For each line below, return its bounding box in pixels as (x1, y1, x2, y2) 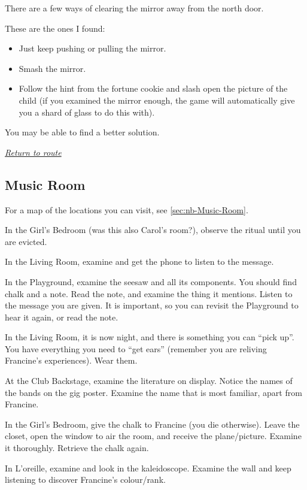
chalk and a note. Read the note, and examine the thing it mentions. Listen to (5, 287, 293, 300)
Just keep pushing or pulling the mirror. (19, 42, 166, 55)
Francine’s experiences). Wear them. (5, 354, 138, 367)
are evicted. (5, 235, 47, 247)
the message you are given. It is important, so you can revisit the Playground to (5, 299, 299, 311)
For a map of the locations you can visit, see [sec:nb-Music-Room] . (5, 203, 248, 216)
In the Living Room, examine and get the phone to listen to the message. (5, 255, 274, 268)
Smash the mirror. (19, 62, 86, 74)
